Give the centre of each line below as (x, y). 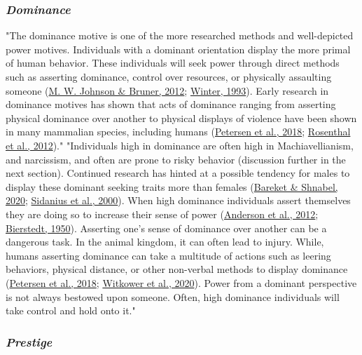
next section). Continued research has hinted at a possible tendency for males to (178, 173)
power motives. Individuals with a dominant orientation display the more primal (178, 49)
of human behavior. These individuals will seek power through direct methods (173, 63)
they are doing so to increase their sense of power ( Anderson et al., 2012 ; (162, 214)
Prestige (29, 341)
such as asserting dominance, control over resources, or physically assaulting (169, 76)
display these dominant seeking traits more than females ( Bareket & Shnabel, (172, 186)
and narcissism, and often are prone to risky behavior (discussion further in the (176, 159)
